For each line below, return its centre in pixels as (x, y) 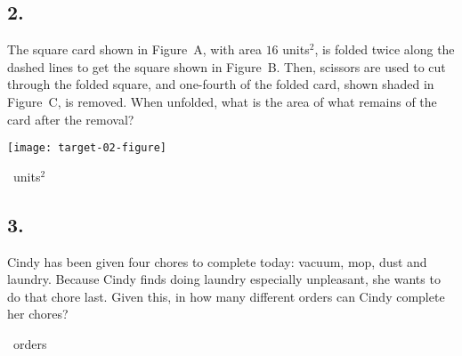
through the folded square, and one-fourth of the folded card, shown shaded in (221, 84)
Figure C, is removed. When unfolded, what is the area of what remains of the (222, 101)
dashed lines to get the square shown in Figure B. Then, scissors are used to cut (227, 66)
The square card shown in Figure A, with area (134, 49)
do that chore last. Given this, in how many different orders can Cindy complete (226, 296)
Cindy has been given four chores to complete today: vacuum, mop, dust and (217, 261)
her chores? (38, 314)
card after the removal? (71, 119)
